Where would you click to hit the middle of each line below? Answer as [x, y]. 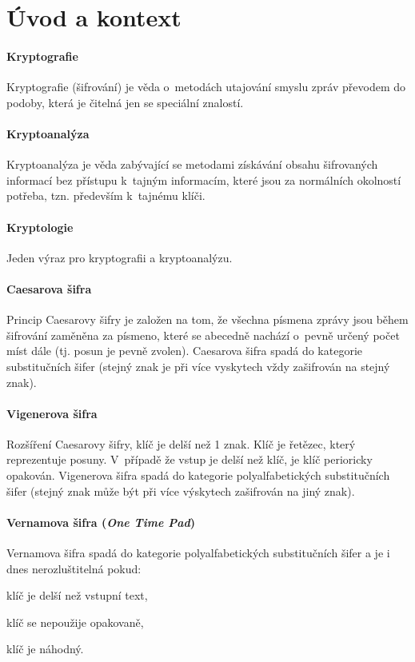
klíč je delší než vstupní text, [77, 595]
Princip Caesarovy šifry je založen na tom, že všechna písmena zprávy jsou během [207, 319]
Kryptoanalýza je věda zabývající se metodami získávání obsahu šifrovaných [192, 164]
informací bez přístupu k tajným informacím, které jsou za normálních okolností [204, 179]
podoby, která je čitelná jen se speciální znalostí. [125, 102]
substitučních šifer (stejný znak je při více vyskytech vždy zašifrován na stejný [198, 366]
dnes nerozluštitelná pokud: [74, 568]
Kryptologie [40, 227]
